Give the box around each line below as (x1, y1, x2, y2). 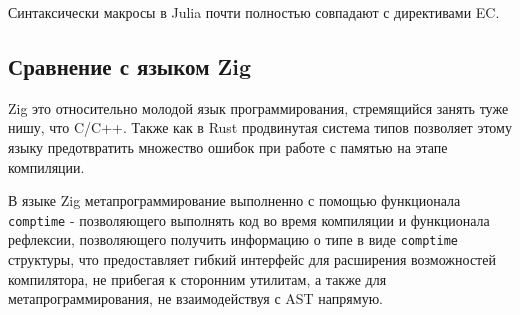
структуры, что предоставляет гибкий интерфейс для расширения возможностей (8, 249, 496, 270)
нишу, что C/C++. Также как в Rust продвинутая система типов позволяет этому (8, 117, 512, 138)
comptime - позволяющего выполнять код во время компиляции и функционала (8, 209, 490, 230)
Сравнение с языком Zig (8, 50, 252, 81)
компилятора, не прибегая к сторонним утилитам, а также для (8, 268, 387, 289)
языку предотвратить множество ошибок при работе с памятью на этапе (8, 136, 448, 157)
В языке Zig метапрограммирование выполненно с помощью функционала (8, 190, 461, 211)
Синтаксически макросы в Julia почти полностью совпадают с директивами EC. (8, 2, 500, 22)
